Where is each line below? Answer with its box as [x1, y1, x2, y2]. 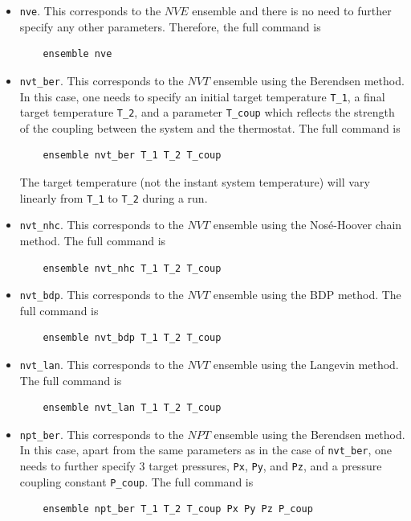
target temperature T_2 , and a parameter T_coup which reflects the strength [19, 104, 395, 121]
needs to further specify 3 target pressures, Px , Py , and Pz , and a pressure [19, 457, 382, 474]
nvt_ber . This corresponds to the [19, 72, 184, 88]
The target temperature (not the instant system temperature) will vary [19, 174, 370, 190]
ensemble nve [43, 48, 112, 60]
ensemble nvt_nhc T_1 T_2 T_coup [43, 262, 222, 274]
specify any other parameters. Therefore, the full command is [19, 18, 321, 35]
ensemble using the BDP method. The [213, 286, 401, 303]
